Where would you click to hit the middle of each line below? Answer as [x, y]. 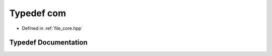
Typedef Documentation [48, 43]
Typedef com [38, 13]
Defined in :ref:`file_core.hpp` [52, 28]
